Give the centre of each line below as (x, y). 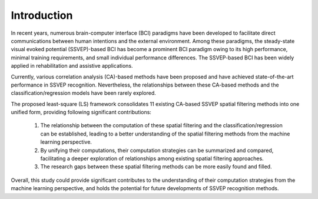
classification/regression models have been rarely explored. (83, 93)
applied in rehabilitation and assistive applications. (72, 66)
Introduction (42, 15)
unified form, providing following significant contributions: (81, 112)
